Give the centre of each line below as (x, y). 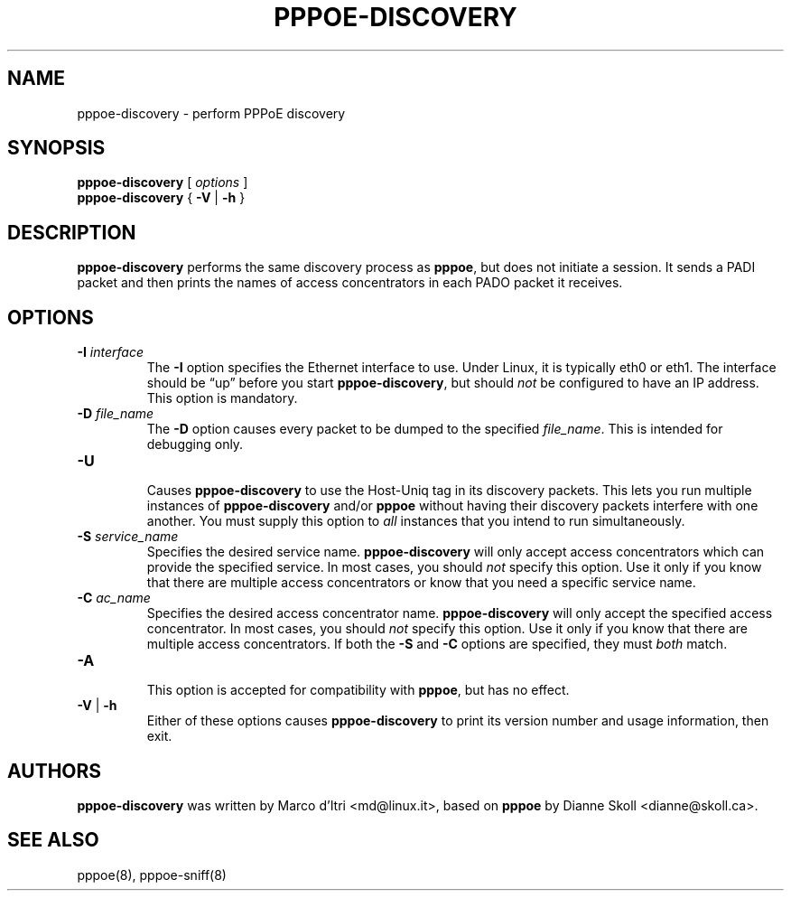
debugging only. (195, 444)
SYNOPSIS (56, 148)
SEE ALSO (53, 840)
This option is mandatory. (222, 398)
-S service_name (128, 537)
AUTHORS (55, 771)
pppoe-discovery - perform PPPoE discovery (211, 113)
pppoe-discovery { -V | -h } (161, 198)
